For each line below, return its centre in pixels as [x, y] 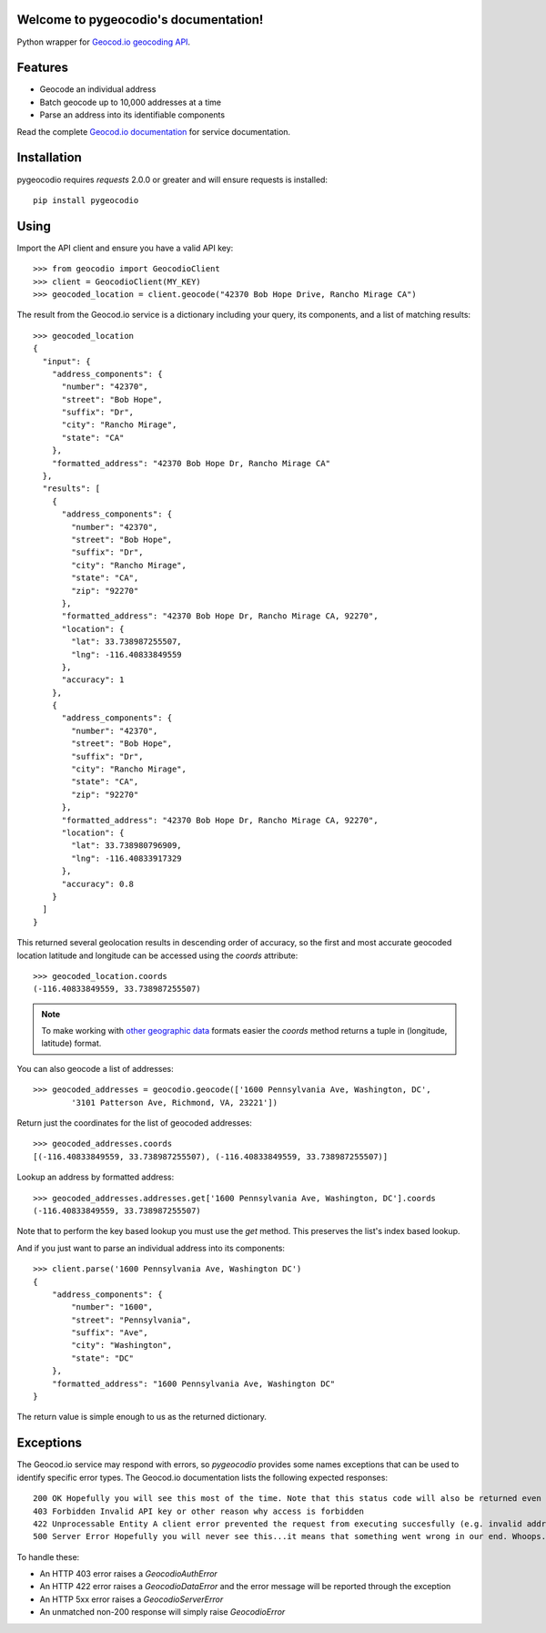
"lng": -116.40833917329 [126, 858]
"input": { [66, 361]
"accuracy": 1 [93, 680]
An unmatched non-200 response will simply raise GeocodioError [162, 1612]
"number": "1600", [112, 1307]
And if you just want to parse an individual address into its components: [151, 1248]
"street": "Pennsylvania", [131, 1320]
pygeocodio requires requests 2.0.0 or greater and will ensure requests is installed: [172, 179]
